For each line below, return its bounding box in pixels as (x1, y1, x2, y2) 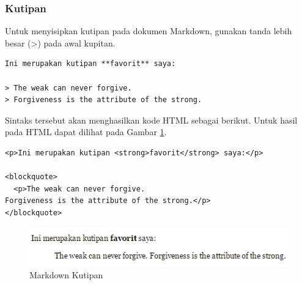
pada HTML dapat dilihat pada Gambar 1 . (5, 125, 167, 138)
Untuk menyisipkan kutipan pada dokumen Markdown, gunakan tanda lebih (5, 24, 292, 37)
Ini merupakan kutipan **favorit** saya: (5, 59, 176, 68)
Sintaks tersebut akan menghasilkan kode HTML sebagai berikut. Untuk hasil (5, 113, 298, 126)
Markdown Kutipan (29, 268, 103, 281)
